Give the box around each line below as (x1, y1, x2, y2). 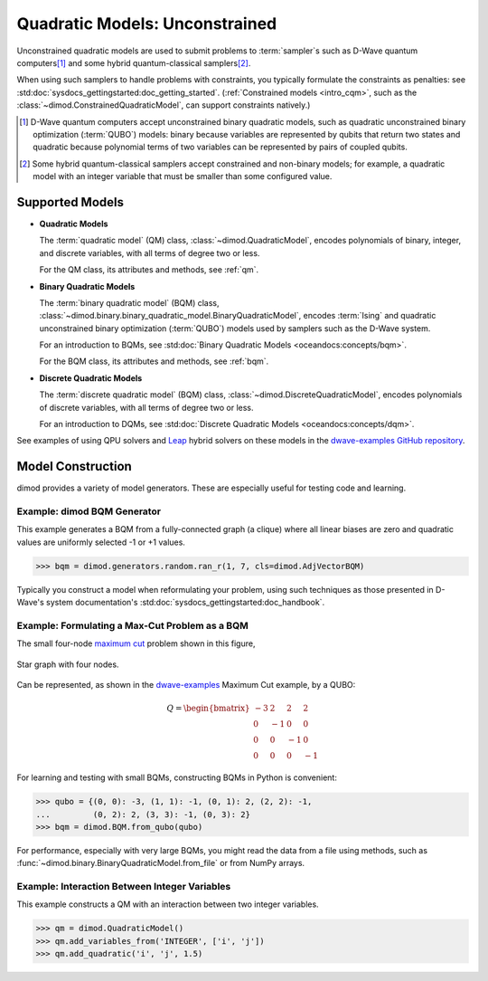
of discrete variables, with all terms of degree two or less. (39, 402, 254, 413)
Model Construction (16, 459, 133, 474)
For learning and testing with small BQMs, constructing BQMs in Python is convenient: (16, 772, 338, 783)
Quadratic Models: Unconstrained (16, 14, 277, 33)
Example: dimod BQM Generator (16, 505, 162, 518)
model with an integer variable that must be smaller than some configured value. (33, 171, 333, 182)
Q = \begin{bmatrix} (166, 703, 250, 714)
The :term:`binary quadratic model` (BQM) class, (39, 297, 221, 308)
